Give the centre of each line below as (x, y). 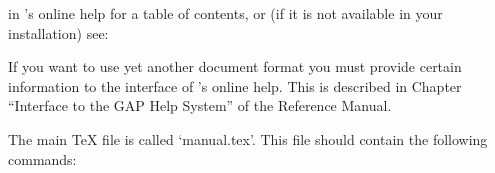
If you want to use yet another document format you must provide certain (235, 66)
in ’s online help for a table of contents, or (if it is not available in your (225, 13)
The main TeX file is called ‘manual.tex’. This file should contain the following (248, 138)
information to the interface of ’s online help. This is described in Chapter (235, 85)
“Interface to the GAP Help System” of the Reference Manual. (200, 105)
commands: (42, 158)
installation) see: (58, 32)
